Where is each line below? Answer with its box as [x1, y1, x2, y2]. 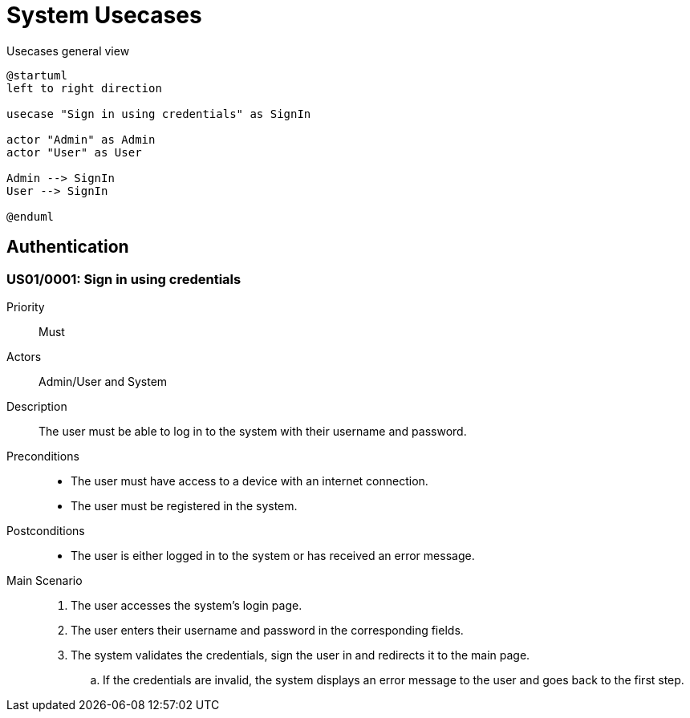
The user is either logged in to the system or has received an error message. [71, 548, 475, 562]
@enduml [6, 209, 55, 223]
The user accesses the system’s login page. [71, 598, 302, 612]
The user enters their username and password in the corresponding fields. [71, 623, 464, 637]
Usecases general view [6, 43, 130, 58]
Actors [6, 349, 42, 363]
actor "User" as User [6, 145, 142, 159]
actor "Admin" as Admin [6, 132, 156, 146]
